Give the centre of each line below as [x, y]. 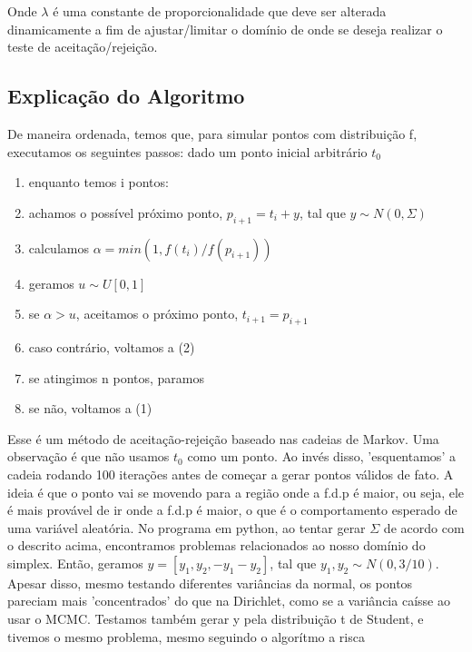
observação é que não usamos [88, 456]
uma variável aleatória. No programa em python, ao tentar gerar [187, 527]
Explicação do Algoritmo [126, 96]
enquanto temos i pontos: [98, 182]
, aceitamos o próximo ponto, [157, 314]
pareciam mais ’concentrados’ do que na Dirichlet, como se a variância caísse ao [229, 601]
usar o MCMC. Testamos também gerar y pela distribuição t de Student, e [216, 619]
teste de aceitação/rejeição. [83, 47]
